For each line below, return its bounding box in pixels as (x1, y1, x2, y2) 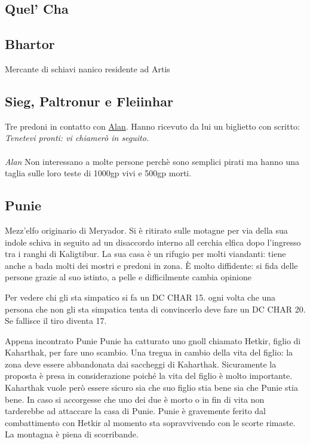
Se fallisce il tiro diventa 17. (5, 314, 107, 327)
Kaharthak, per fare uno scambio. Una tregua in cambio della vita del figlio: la (5, 346, 293, 359)
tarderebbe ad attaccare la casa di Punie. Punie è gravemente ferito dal (5, 405, 266, 417)
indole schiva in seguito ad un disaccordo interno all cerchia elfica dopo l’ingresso (5, 235, 301, 248)
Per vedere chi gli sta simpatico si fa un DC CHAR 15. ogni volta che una (5, 290, 276, 303)
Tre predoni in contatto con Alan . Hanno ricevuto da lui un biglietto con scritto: (5, 120, 300, 132)
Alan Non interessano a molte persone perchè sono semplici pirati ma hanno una (5, 155, 299, 167)
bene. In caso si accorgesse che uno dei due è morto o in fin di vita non (5, 393, 265, 405)
